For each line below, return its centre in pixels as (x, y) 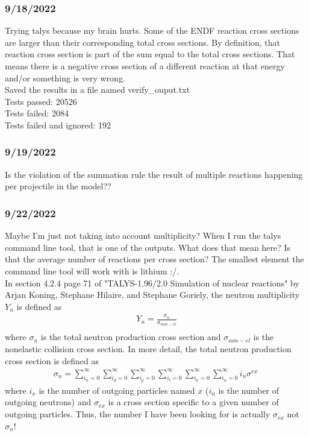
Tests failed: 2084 (37, 113)
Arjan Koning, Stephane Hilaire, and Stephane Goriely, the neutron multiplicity (152, 295)
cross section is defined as (52, 360)
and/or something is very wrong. (65, 77)
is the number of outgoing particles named (117, 390)
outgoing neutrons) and (48, 402)
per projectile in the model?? (58, 186)
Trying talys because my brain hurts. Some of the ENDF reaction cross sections (152, 30)
